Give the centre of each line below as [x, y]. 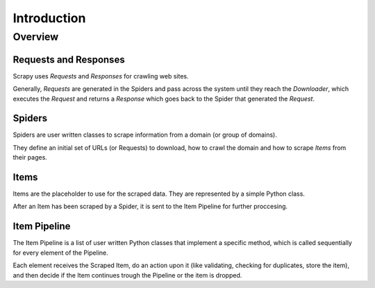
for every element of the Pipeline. [61, 253]
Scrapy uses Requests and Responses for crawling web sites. [101, 76]
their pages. [30, 158]
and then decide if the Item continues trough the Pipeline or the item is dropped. [127, 275]
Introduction [49, 18]
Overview [36, 37]
